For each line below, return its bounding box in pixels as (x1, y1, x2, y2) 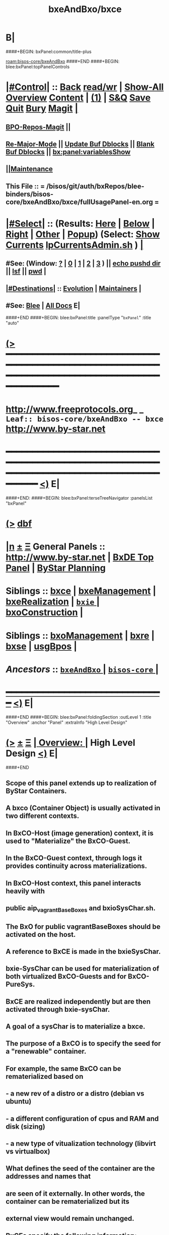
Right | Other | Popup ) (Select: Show (6, 228, 160, 240)
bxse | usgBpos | (6, 641, 77, 652)
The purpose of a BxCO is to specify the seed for (6, 1039, 161, 1048)
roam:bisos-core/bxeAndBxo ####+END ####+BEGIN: (6, 58, 120, 64)
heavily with (6, 886, 45, 895)
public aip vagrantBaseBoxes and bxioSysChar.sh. (6, 904, 156, 914)
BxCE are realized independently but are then (6, 997, 151, 1006)
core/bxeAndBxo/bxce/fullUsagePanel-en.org (6, 197, 153, 206)
